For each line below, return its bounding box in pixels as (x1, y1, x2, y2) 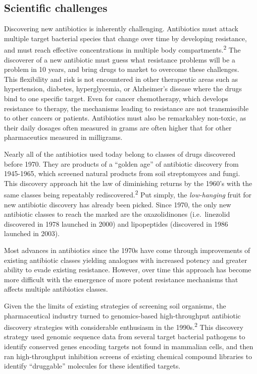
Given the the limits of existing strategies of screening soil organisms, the (4, 300, 226, 311)
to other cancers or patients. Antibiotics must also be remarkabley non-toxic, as (4, 113, 246, 123)
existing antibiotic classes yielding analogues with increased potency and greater (4, 254, 247, 265)
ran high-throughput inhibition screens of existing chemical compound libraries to (4, 351, 252, 361)
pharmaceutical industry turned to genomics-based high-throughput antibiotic (4, 310, 241, 320)
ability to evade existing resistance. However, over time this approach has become (4, 264, 252, 275)
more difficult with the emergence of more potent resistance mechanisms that (4, 274, 238, 284)
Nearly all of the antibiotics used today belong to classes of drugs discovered (4, 148, 236, 159)
